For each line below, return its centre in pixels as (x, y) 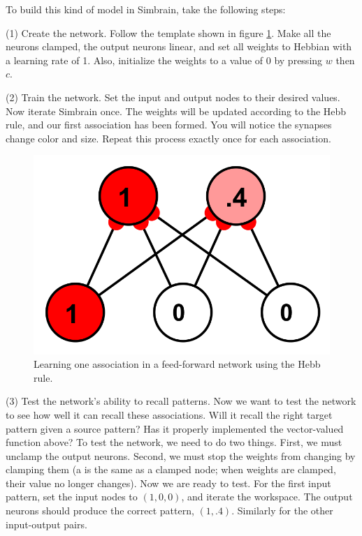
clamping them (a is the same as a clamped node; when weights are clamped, (171, 469)
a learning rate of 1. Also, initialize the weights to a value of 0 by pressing (164, 60)
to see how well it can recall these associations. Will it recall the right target (169, 414)
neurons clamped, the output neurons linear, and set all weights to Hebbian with (179, 46)
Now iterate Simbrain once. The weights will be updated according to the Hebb (176, 111)
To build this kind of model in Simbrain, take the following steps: (146, 9)
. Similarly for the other (282, 511)
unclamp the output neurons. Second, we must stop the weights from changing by (181, 455)
